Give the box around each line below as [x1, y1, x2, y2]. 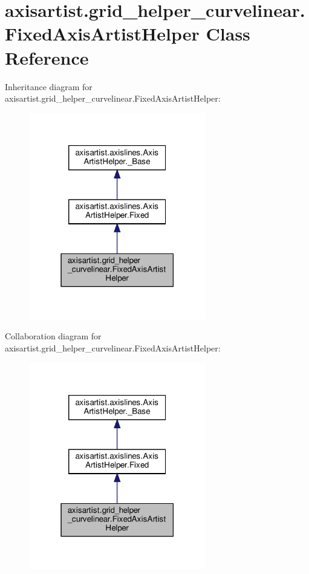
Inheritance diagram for [5, 80, 93, 93]
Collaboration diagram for [5, 330, 102, 342]
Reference [5, 45, 89, 70]
